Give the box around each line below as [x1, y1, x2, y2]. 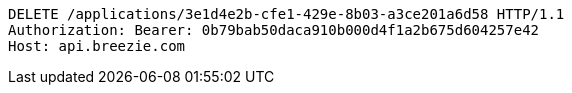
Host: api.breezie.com [8, 38, 186, 54]
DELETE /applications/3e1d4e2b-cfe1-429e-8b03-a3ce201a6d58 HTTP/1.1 [8, 6, 565, 22]
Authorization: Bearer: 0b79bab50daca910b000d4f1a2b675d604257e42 [8, 22, 540, 38]
